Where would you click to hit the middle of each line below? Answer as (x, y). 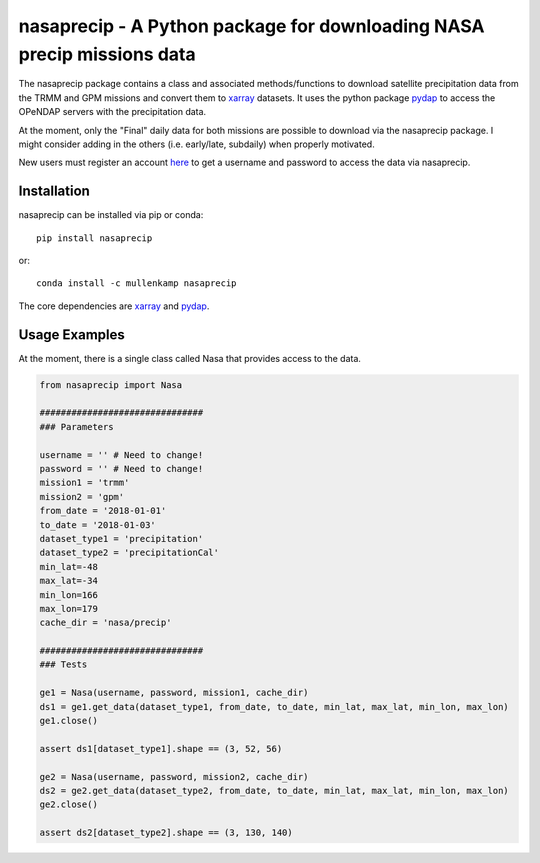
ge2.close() (69, 804)
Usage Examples (71, 334)
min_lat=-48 (69, 566)
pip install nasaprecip (94, 238)
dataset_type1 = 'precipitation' (121, 538)
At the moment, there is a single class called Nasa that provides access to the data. (190, 358)
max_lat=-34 (69, 581)
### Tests (63, 664)
